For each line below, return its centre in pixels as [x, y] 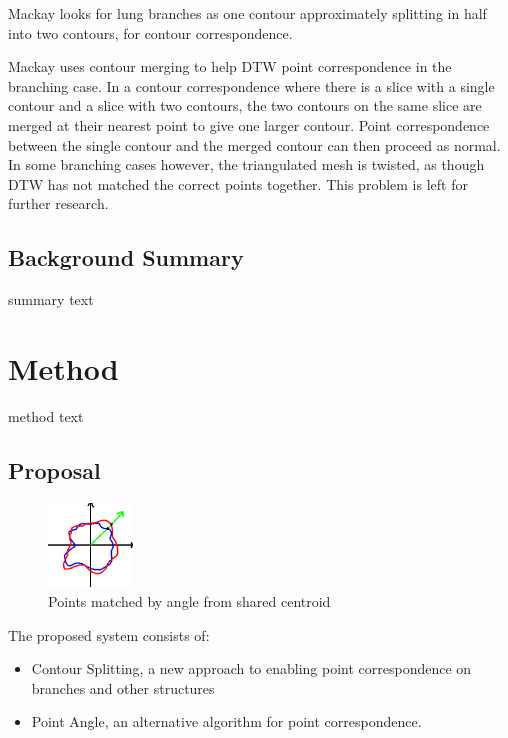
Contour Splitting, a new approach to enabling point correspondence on [251, 668]
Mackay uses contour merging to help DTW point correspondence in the [230, 66]
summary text [51, 299]
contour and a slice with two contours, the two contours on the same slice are [245, 105]
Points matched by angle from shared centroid [189, 601]
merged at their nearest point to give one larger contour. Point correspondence [249, 124]
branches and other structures [123, 687]
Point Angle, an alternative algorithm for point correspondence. [226, 721]
